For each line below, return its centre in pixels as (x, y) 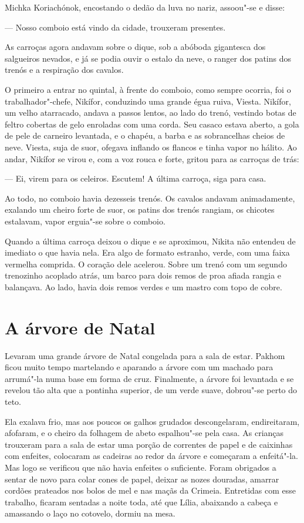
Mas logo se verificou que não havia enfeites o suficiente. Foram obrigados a (141, 467)
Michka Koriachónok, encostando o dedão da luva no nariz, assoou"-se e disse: (145, 7)
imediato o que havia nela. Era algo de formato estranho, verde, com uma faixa (147, 252)
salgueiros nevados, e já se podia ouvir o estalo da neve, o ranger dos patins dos (148, 58)
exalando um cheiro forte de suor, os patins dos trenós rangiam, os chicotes (140, 209)
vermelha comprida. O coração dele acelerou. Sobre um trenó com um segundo (146, 264)
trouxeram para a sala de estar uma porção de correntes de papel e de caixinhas (149, 444)
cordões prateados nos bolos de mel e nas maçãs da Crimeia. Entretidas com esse (151, 490)
